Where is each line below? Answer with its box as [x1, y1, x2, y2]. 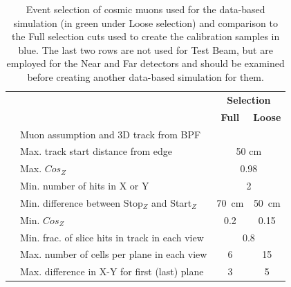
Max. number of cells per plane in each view [20, 247, 207, 261]
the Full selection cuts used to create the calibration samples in [12, 29, 280, 44]
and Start [151, 195, 192, 210]
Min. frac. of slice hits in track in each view [20, 230, 204, 244]
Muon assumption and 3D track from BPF [20, 127, 201, 141]
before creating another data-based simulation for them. [27, 69, 264, 84]
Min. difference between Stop [20, 195, 143, 210]
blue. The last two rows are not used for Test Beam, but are [18, 42, 273, 57]
